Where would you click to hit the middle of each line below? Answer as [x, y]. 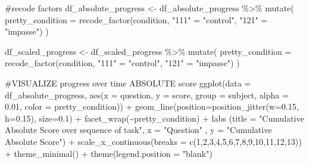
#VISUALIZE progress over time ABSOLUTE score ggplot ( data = [128, 83]
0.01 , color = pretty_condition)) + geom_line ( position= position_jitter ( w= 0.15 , [152, 106]
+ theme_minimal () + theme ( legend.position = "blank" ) [109, 153]
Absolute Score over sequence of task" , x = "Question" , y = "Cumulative [138, 130]
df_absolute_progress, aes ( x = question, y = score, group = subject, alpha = [147, 95]
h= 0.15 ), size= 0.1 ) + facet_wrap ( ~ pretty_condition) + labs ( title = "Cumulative [154, 118]
